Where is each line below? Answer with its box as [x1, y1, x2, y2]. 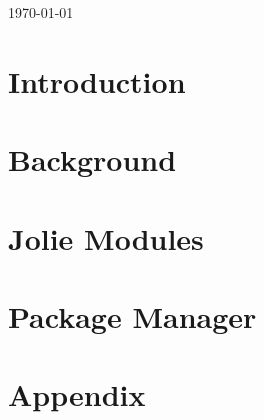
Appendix [8, 374, 146, 415]
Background [8, 139, 177, 180]
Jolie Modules [8, 217, 204, 258]
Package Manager [8, 295, 257, 336]
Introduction [8, 60, 186, 101]
